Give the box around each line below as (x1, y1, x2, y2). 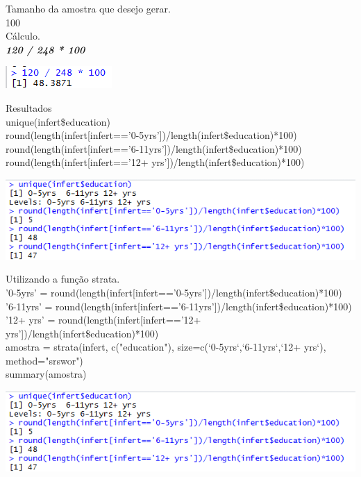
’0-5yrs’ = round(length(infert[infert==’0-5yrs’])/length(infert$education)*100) (6, 285, 342, 299)
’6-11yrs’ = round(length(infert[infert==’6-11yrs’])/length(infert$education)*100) (6, 299, 352, 313)
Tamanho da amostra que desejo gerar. (6, 1, 171, 15)
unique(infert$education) (6, 114, 110, 128)
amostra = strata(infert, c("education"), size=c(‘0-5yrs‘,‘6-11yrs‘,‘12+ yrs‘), (6, 340, 326, 354)
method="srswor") (6, 353, 83, 367)
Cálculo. (6, 28, 40, 43)
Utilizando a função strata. (6, 271, 120, 286)
